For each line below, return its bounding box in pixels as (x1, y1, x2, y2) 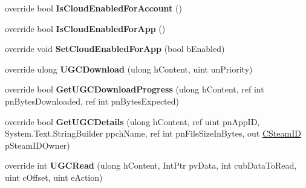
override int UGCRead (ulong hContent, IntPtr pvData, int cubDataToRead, (5, 159, 297, 172)
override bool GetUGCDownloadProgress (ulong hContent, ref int (5, 83, 264, 96)
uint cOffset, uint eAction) (5, 170, 103, 183)
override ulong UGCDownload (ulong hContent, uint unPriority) (5, 62, 253, 75)
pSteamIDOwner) (5, 138, 70, 151)
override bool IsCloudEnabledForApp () (5, 22, 166, 34)
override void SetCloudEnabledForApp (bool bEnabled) (5, 42, 225, 55)
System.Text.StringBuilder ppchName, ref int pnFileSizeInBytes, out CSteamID (5, 127, 301, 140)
